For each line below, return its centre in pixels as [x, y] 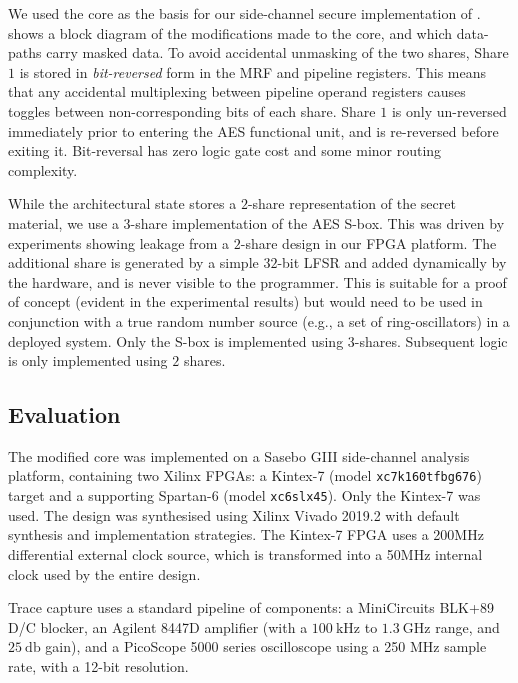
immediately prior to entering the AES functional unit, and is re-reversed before [253, 130]
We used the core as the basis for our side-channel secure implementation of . [244, 13]
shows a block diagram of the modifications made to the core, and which [230, 32]
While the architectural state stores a [122, 203]
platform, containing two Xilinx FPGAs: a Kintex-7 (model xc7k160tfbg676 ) [245, 475]
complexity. [43, 169]
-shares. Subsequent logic [431, 340]
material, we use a [63, 222]
